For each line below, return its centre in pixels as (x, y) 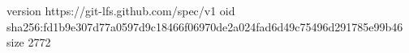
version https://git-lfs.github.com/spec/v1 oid (121, 10)
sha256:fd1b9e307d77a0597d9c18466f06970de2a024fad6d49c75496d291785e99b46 (205, 26)
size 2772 (29, 42)
